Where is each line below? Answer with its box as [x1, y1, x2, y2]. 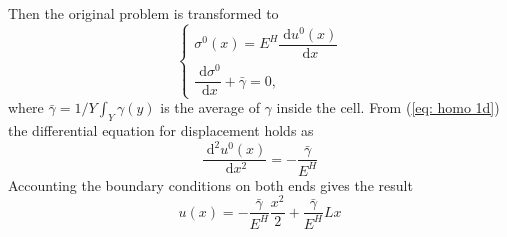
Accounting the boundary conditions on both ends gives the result [8, 174, 413, 195]
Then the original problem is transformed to [8, 3, 279, 23]
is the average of [160, 97, 260, 118]
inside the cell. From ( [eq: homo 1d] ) [276, 97, 500, 118]
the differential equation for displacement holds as [8, 120, 314, 141]
